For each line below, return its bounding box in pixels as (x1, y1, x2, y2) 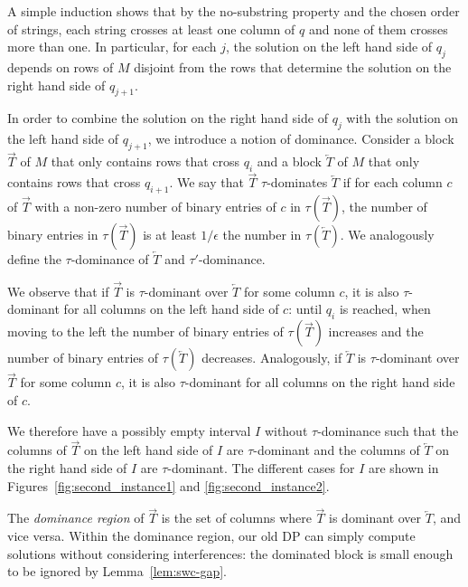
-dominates (267, 173, 328, 192)
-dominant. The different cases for (167, 459, 355, 478)
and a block (257, 152, 323, 171)
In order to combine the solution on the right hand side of (7, 109, 328, 128)
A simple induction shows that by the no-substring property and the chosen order (7, 2, 460, 20)
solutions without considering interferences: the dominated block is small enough (7, 544, 454, 563)
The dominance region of (7, 508, 145, 527)
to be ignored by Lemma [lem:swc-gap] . (7, 562, 227, 581)
